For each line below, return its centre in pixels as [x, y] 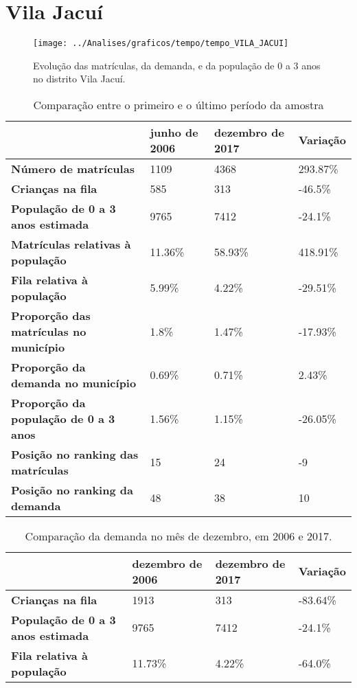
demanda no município [74, 382]
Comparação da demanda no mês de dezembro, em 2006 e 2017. [178, 536]
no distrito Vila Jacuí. [79, 79]
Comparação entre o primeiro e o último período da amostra [178, 104]
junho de [174, 132]
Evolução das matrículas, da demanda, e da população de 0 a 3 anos [177, 65]
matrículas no [49, 331]
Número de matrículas [73, 168]
